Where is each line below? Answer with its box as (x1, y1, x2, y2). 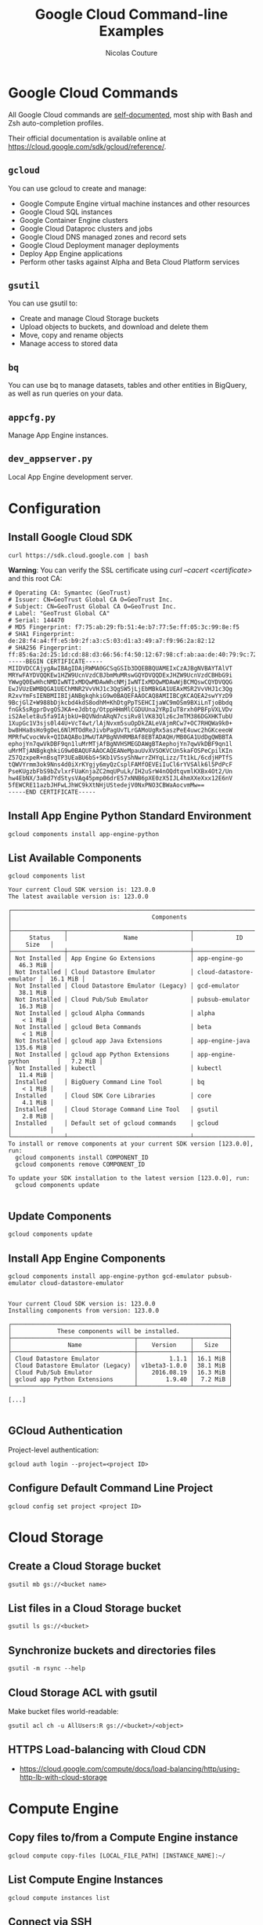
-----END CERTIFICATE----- (8, 787, 96, 796)
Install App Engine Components (8, 1251, 166, 1265)
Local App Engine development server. (8, 472, 133, 481)
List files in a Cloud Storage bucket (8, 1602, 182, 1615)
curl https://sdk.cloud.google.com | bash (8, 551, 149, 559)
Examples (99, 22, 164, 40)
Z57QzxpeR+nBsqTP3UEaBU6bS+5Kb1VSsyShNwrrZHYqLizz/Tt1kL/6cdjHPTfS (8, 754, 233, 762)
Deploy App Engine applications (19, 249, 123, 258)
